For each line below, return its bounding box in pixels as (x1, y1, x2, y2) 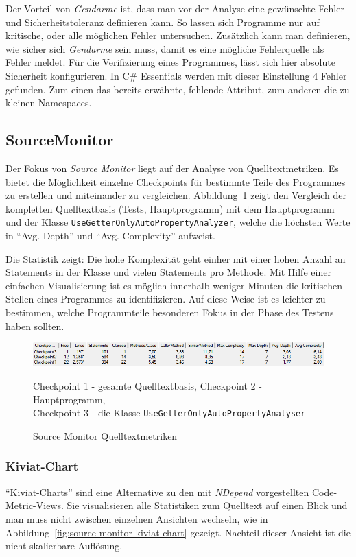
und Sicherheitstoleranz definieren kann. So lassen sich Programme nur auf (5, 14, 320, 29)
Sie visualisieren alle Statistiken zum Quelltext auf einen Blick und (67, 498, 348, 512)
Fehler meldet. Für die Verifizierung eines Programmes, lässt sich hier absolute (5, 55, 335, 69)
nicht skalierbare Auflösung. (5, 538, 123, 553)
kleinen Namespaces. (5, 95, 92, 110)
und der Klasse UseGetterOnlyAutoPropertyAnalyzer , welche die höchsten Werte (5, 215, 351, 229)
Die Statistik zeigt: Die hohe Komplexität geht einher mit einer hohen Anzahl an (5, 251, 346, 265)
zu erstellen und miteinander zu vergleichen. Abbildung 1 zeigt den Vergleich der (5, 188, 346, 202)
